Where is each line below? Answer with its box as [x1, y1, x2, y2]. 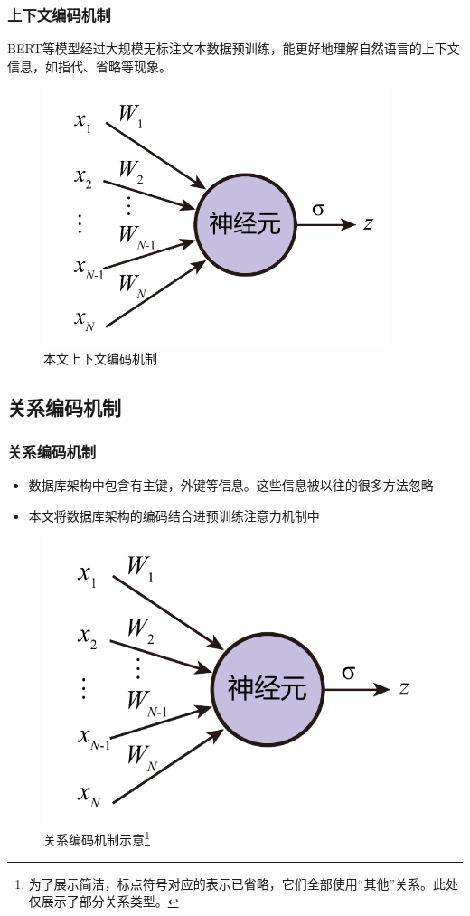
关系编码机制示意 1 [43, 827, 150, 849]
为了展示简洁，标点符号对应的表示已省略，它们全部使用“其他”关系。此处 [28, 874, 459, 892]
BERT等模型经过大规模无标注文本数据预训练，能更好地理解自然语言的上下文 [7, 39, 460, 58]
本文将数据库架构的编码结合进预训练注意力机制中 [28, 505, 320, 524]
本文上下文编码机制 [43, 348, 157, 367]
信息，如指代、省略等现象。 [7, 56, 172, 75]
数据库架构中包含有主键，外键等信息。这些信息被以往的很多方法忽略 [28, 476, 434, 495]
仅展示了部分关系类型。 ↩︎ [28, 892, 179, 911]
